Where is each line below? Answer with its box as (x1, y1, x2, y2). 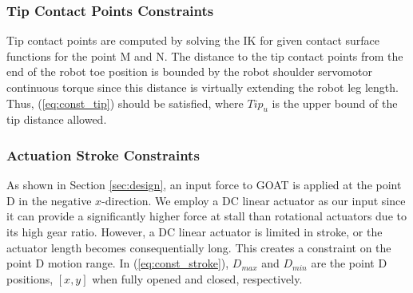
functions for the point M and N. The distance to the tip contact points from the (6, 47, 403, 64)
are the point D (311, 255, 387, 271)
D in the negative (6, 192, 92, 208)
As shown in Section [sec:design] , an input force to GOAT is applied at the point (6, 176, 402, 193)
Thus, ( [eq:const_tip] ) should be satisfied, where (6, 94, 244, 111)
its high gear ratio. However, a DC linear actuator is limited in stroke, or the (6, 223, 383, 240)
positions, (6, 270, 54, 287)
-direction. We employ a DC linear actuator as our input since (101, 192, 406, 208)
